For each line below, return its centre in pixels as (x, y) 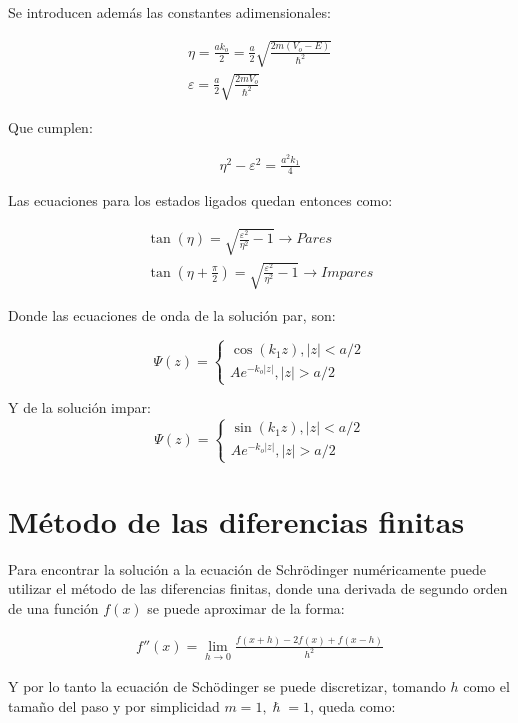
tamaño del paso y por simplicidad (114, 705)
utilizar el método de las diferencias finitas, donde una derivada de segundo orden (258, 588)
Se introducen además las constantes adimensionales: (169, 12)
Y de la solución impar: (79, 407)
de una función (53, 607)
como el (486, 686)
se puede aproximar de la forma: (246, 607)
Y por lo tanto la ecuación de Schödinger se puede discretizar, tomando (227, 686)
